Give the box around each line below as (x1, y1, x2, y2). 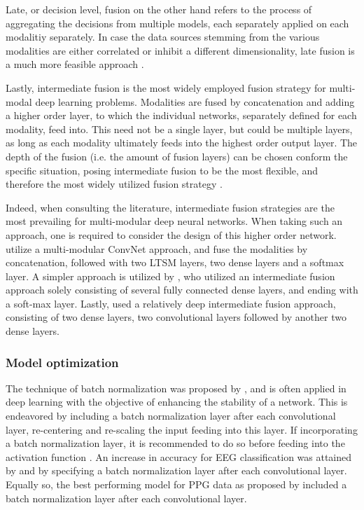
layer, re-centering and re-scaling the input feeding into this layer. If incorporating (6, 422, 358, 436)
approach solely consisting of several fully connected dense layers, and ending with (6, 282, 358, 297)
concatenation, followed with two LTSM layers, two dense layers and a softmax (6, 255, 344, 270)
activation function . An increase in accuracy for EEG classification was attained (6, 449, 352, 464)
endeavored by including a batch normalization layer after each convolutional (6, 408, 336, 423)
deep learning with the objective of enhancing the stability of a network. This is (6, 394, 348, 409)
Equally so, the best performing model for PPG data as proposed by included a (6, 477, 347, 492)
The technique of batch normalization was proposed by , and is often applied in (6, 380, 346, 395)
